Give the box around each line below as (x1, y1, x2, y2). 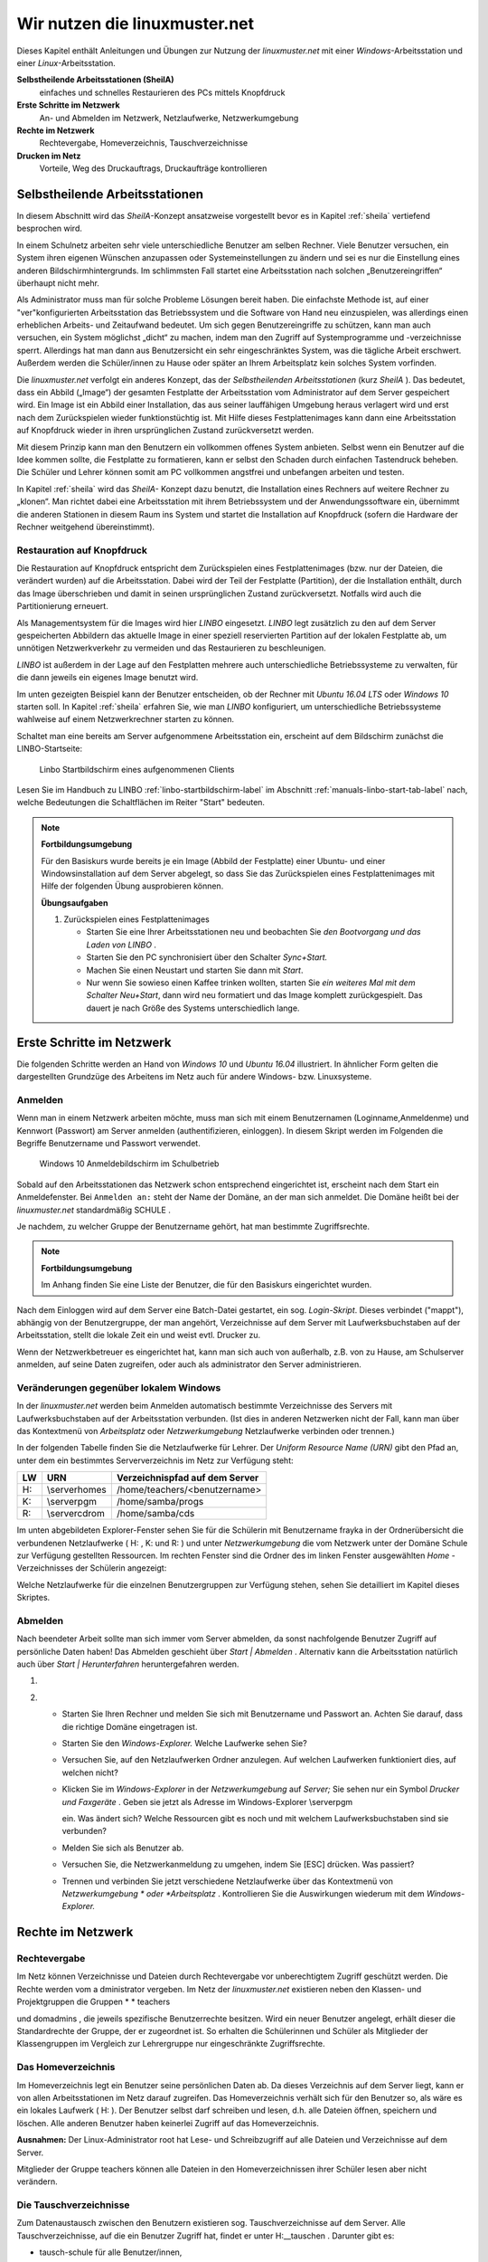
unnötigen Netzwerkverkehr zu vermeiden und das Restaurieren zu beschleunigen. (16, 642, 327, 653)
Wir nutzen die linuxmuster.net (16, 14, 255, 33)
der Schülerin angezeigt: (75, 1563, 167, 1573)
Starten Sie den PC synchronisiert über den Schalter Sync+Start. (86, 952, 328, 963)
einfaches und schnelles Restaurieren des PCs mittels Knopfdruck (39, 87, 286, 98)
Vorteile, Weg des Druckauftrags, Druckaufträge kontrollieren (39, 163, 267, 174)
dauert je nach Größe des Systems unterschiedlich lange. (86, 1003, 300, 1013)
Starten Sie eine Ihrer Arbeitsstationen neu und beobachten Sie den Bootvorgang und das (86, 927, 421, 937)
